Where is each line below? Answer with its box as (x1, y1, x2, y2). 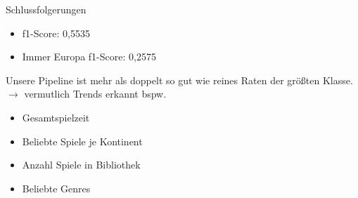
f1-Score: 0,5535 (22, 25, 90, 40)
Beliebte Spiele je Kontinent (22, 133, 143, 148)
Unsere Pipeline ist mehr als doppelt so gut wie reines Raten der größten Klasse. (6, 72, 353, 87)
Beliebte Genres (22, 180, 91, 195)
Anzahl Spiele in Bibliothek (22, 157, 141, 172)
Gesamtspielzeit (22, 110, 90, 124)
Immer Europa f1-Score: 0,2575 (22, 49, 156, 64)
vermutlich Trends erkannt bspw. (24, 86, 167, 101)
